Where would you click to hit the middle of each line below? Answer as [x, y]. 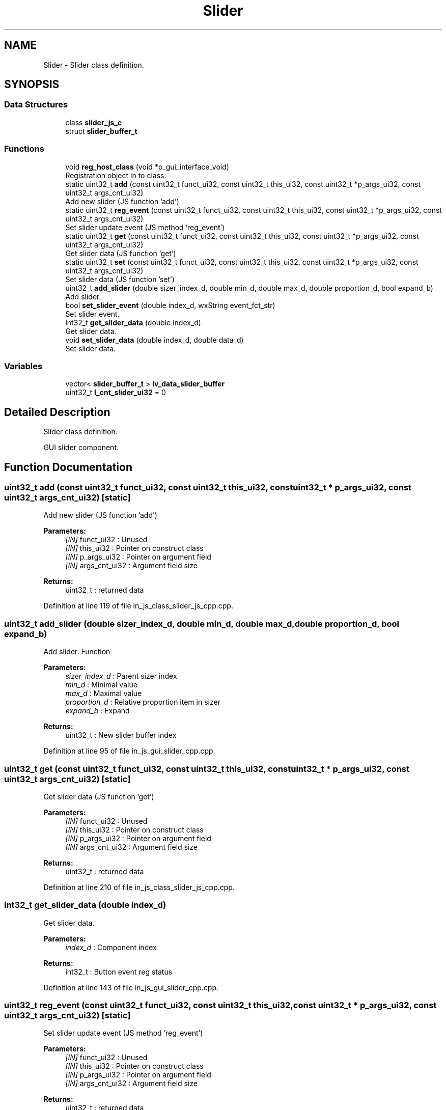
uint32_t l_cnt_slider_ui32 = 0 [116, 393]
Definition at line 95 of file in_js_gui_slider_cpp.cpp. [129, 751]
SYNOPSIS [32, 85]
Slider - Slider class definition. [94, 65]
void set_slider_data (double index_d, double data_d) [155, 340]
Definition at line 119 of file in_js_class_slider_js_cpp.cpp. [138, 606]
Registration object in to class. [116, 175]
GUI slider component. [81, 448]
